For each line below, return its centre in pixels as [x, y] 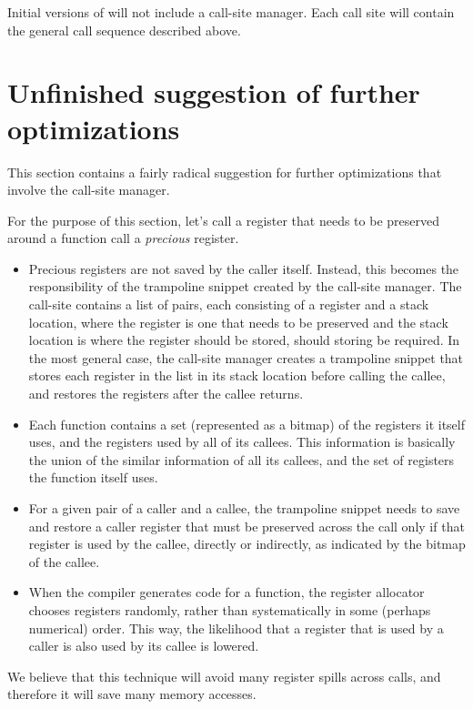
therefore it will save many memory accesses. [132, 694]
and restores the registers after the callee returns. [166, 394]
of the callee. [64, 561]
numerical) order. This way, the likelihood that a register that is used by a [236, 628]
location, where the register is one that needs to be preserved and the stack [238, 322]
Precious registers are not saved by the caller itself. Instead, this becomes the [244, 268]
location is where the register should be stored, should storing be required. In [244, 340]
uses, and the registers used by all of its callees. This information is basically [242, 442]
